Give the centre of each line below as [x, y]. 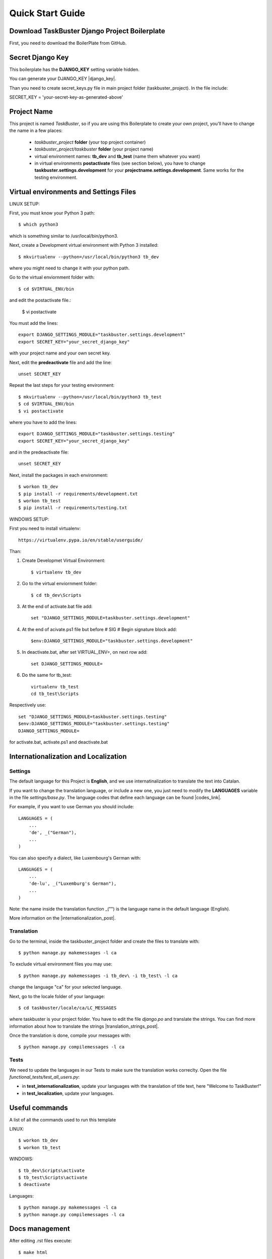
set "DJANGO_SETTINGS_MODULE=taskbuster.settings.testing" [93, 717]
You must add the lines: [34, 323]
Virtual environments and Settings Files [73, 192]
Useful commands [39, 1108]
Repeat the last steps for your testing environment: [62, 385]
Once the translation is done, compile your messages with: [70, 1035]
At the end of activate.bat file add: [57, 606]
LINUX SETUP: [24, 203]
